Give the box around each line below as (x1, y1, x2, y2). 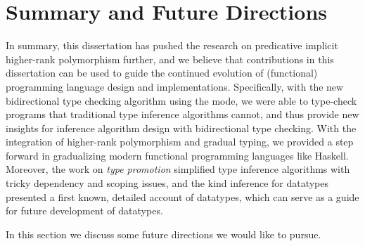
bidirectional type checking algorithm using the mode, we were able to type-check (6, 93, 357, 108)
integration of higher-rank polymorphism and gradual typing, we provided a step (6, 134, 354, 149)
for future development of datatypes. (6, 203, 163, 218)
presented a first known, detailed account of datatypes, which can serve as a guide (6, 189, 359, 204)
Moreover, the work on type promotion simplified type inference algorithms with (6, 162, 350, 176)
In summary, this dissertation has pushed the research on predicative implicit (6, 38, 338, 53)
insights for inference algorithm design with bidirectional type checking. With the (6, 120, 357, 135)
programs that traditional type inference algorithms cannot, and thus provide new (6, 107, 359, 122)
